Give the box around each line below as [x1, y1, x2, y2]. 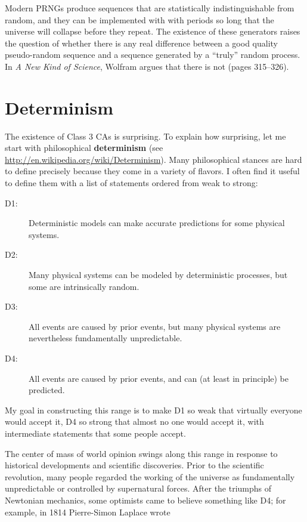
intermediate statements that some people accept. [5, 427, 186, 439]
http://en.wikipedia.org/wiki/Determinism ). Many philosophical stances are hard [5, 153, 302, 165]
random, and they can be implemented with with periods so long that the [5, 13, 274, 26]
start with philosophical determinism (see [5, 141, 163, 154]
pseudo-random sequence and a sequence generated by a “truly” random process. [5, 48, 300, 61]
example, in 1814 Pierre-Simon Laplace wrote [5, 505, 170, 518]
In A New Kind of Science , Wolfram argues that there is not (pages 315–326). [5, 60, 289, 72]
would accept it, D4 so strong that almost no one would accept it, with [5, 415, 264, 428]
